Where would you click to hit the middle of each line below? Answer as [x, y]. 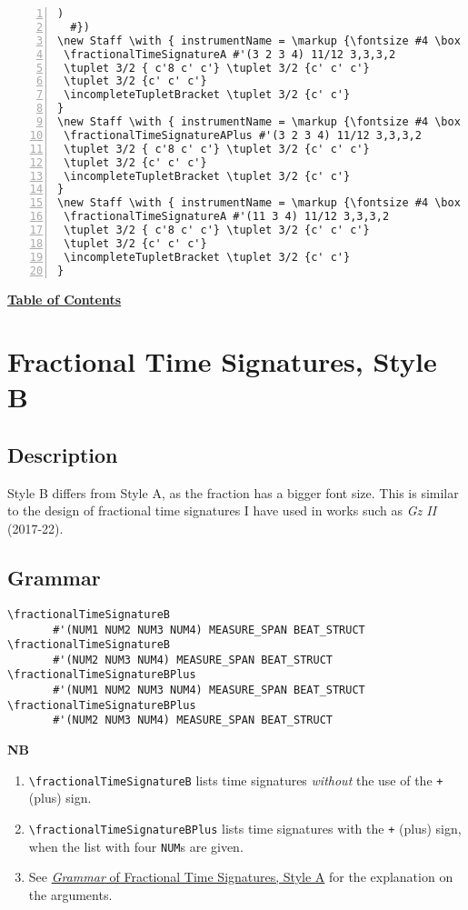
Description [63, 455]
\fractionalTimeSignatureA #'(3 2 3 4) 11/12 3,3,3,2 [230, 54]
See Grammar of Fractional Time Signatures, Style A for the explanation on [241, 877]
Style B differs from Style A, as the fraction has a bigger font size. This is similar [233, 492]
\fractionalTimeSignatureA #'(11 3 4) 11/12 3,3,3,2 [227, 217]
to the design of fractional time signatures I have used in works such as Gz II [222, 510]
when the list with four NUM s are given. [136, 846]
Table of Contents [65, 299]
